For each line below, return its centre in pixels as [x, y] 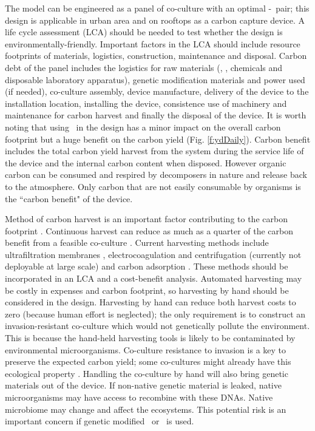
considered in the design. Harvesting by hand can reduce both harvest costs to [151, 302]
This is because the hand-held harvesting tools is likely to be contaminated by [150, 338]
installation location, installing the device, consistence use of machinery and [146, 103]
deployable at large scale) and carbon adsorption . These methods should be [147, 266]
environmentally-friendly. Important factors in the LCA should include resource [153, 43]
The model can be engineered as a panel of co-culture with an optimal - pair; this [157, 8]
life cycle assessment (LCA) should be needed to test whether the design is [144, 32]
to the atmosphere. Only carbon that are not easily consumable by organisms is [153, 186]
